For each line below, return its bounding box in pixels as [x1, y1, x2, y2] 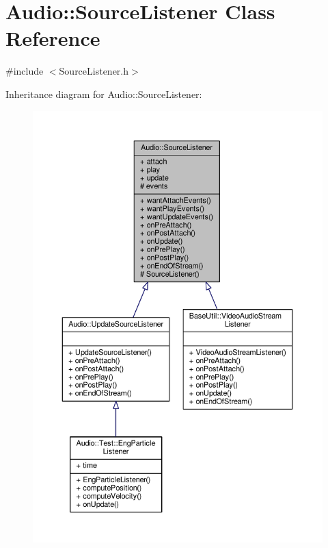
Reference [5, 24, 100, 52]
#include [5, 64, 44, 78]
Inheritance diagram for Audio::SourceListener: [5, 86, 202, 101]
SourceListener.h [59, 64, 129, 78]
